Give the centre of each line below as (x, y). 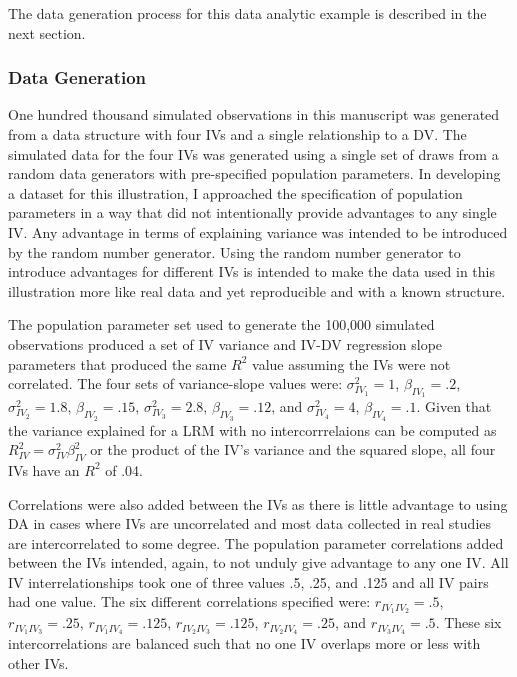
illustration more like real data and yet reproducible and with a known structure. (257, 290)
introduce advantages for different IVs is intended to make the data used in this (251, 271)
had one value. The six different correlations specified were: (189, 601)
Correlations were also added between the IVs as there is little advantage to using (258, 503)
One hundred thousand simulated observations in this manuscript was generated (254, 114)
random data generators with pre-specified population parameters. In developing (254, 173)
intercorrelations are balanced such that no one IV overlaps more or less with (244, 643)
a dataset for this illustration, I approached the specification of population (235, 192)
